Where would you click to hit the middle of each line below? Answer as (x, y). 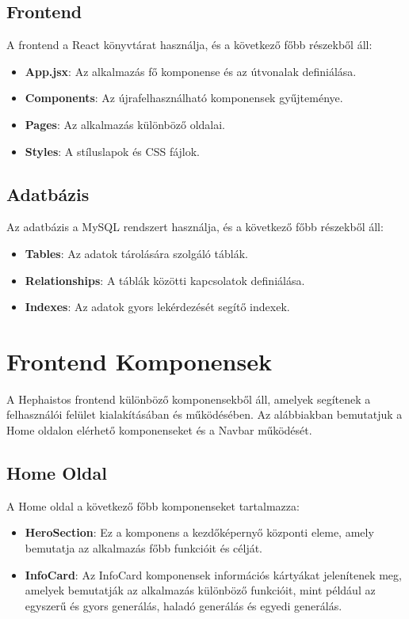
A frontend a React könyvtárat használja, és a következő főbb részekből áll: (189, 45)
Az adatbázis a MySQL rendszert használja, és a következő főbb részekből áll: (195, 227)
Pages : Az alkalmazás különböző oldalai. (125, 124)
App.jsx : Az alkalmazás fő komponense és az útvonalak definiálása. (191, 71)
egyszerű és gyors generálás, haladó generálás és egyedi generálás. (183, 605)
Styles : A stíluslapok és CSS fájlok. (113, 151)
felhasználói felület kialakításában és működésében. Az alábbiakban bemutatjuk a (204, 414)
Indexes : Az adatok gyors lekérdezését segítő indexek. (157, 307)
